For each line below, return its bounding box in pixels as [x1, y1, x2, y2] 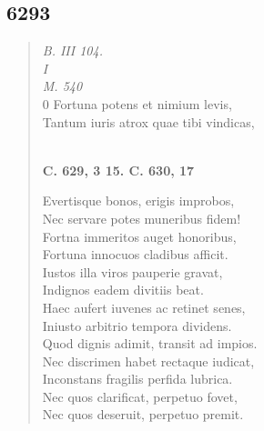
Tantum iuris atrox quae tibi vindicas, [42, 112, 255, 131]
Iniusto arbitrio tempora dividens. [42, 316, 232, 335]
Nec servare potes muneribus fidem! [42, 208, 241, 227]
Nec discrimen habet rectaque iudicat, [42, 351, 255, 370]
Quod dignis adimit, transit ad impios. [42, 334, 258, 353]
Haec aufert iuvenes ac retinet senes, [42, 297, 246, 316]
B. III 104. [42, 41, 103, 60]
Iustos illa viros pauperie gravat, [42, 262, 223, 281]
